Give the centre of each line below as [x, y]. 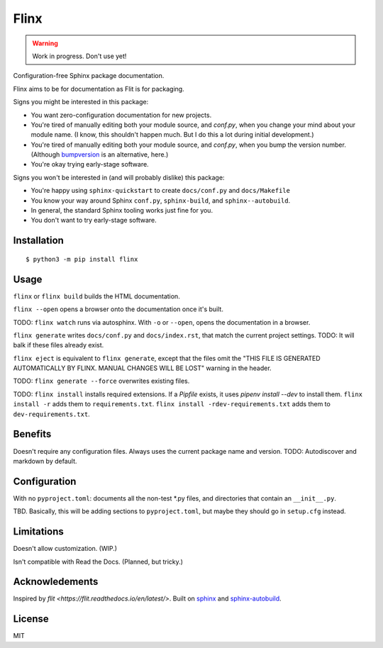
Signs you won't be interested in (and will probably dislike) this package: [119, 177]
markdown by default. [45, 461]
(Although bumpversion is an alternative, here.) [100, 155]
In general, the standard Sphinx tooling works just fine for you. [122, 211]
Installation [38, 241]
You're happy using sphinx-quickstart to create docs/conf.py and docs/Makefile [161, 191]
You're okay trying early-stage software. [90, 164]
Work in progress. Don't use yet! [79, 56]
